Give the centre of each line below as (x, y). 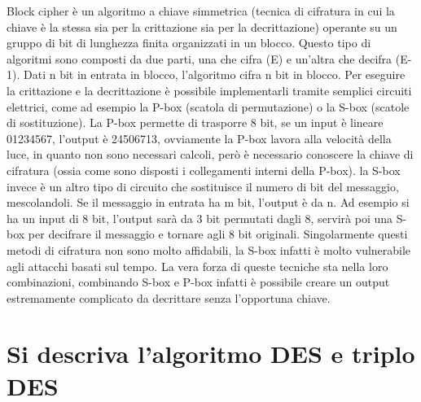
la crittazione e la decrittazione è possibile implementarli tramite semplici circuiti (209, 90)
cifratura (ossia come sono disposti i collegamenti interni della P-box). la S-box (204, 170)
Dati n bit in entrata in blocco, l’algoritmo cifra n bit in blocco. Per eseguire (214, 74)
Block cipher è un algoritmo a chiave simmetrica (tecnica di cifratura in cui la (201, 11)
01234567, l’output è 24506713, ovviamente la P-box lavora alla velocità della (199, 138)
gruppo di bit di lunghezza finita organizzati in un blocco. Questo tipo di (189, 43)
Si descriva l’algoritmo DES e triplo (211, 354)
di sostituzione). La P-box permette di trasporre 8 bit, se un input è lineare (195, 122)
